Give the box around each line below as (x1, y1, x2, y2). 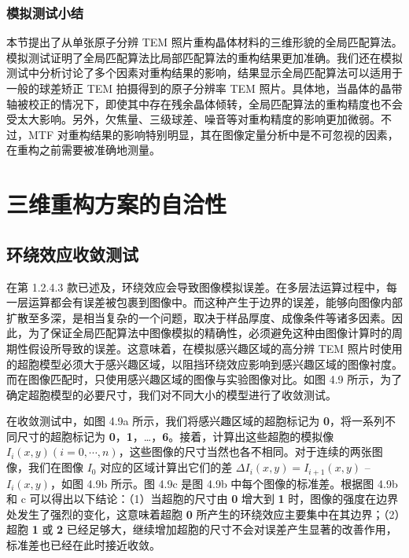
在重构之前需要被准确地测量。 (6, 141, 160, 158)
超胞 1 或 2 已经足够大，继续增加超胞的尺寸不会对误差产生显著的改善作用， (6, 521, 397, 538)
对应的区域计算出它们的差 (100, 459, 233, 475)
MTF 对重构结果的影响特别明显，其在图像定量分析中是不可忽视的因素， (28, 126, 399, 142)
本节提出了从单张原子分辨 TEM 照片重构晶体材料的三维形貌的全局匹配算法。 (6, 34, 403, 50)
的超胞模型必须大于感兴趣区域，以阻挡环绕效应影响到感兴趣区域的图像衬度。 (6, 355, 403, 372)
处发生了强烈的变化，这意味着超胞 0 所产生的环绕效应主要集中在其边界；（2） (6, 505, 400, 522)
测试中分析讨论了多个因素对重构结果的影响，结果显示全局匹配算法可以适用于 (6, 64, 403, 81)
